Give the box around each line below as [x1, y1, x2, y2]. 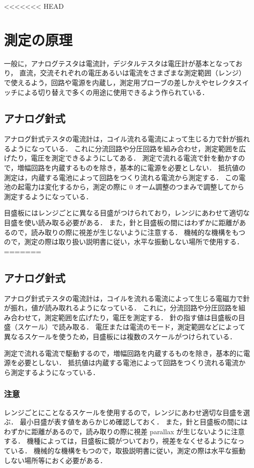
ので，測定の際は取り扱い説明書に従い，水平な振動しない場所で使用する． [4, 236, 244, 247]
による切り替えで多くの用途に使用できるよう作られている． [17, 87, 209, 97]
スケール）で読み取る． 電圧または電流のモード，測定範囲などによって [17, 322, 246, 332]
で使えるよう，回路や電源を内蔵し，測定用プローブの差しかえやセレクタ [4, 77, 235, 87]
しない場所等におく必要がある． [4, 455, 107, 465]
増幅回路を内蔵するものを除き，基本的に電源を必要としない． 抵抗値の [17, 163, 246, 173]
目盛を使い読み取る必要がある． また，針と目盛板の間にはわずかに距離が [4, 217, 239, 228]
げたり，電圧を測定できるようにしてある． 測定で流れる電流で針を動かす [4, 153, 238, 163]
